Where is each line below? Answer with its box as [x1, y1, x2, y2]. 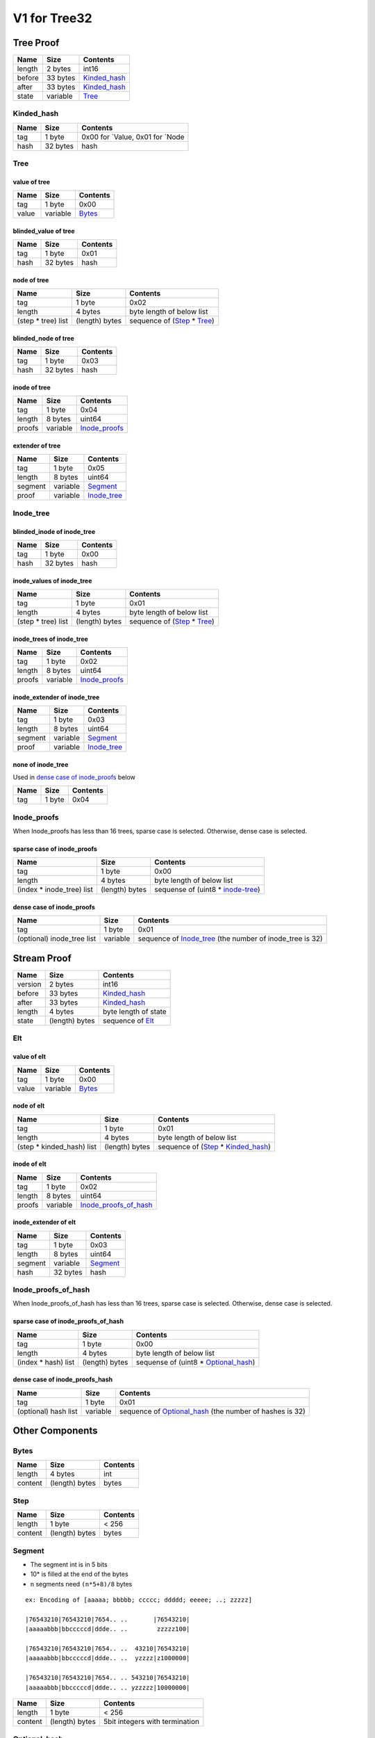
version [17, 979, 42, 989]
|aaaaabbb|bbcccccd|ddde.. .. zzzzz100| [25, 1625, 190, 1633]
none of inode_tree [12, 760, 69, 768]
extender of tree [12, 441, 61, 450]
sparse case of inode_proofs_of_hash [12, 1317, 124, 1326]
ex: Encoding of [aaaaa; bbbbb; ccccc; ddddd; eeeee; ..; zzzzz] [25, 1596, 253, 1604]
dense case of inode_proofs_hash [12, 1375, 113, 1383]
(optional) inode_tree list [17, 934, 97, 943]
